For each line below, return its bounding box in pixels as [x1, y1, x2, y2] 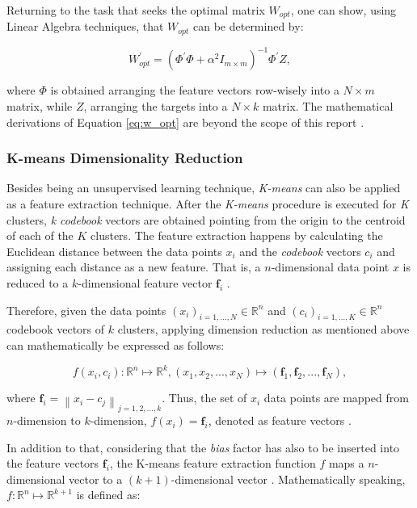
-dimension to [13, 412, 81, 429]
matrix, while [6, 98, 73, 114]
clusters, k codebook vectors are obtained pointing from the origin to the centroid [6, 211, 406, 228]
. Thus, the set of [162, 389, 247, 406]
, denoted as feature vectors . [208, 412, 352, 429]
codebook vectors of [6, 321, 105, 338]
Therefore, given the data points [6, 301, 166, 318]
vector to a [69, 470, 123, 487]
